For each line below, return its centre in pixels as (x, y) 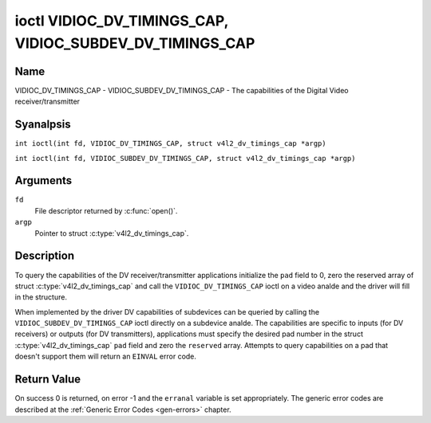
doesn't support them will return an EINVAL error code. (106, 356)
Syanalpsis (43, 125)
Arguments (43, 180)
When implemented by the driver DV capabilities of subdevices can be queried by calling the (167, 311)
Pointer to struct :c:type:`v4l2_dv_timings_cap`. (112, 233)
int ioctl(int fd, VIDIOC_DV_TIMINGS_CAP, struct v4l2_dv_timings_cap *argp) (170, 144)
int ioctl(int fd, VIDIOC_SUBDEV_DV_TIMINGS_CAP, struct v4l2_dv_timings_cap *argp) (185, 158)
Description (45, 256)
